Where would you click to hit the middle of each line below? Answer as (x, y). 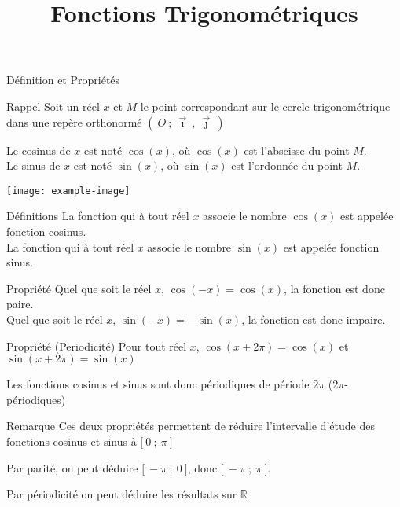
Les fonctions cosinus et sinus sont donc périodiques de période (158, 384)
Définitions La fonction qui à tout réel (98, 216)
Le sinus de (33, 165)
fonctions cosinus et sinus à (72, 441)
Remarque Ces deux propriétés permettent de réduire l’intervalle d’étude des (191, 426)
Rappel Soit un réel (53, 106)
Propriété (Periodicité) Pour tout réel (97, 345)
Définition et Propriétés (63, 80)
